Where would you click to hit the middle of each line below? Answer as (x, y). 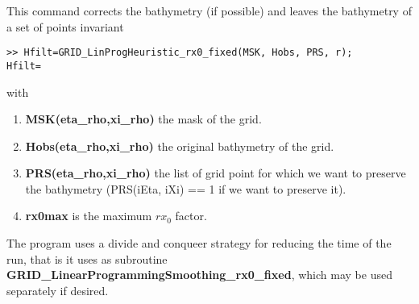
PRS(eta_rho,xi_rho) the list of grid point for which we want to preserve (216, 173)
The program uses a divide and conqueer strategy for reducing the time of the (199, 243)
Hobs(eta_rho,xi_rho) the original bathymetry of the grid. (180, 146)
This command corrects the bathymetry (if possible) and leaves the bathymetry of (209, 10)
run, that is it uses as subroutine (87, 258)
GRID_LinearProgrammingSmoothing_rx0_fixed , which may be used (199, 275)
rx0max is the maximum (89, 216)
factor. (191, 216)
